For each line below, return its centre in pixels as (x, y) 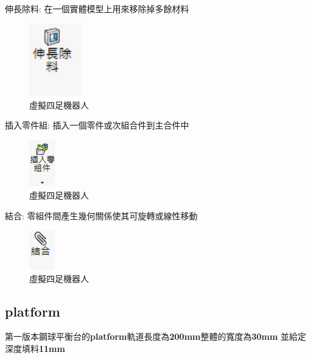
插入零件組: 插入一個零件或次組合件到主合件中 (97, 125)
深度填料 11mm (35, 348)
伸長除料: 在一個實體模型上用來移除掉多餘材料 (97, 9)
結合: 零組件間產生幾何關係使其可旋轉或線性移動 (101, 215)
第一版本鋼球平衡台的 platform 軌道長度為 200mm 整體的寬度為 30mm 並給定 (156, 336)
